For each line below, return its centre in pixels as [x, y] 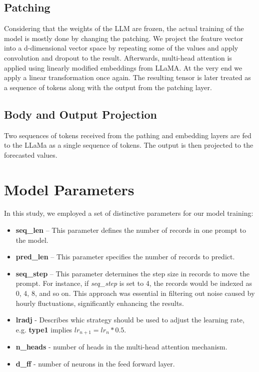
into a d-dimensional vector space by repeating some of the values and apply [121, 48]
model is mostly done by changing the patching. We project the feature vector [124, 38]
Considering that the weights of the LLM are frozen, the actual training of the [124, 28]
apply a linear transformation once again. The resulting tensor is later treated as [127, 77]
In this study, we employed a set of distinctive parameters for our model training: [129, 213]
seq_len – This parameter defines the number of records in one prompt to [131, 230]
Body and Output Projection [80, 114]
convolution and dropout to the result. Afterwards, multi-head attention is [118, 57]
